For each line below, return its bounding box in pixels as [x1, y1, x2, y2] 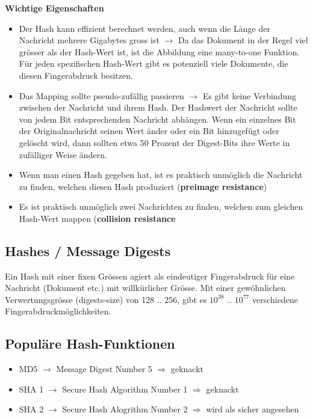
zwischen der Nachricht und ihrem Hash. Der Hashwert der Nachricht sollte [19, 101, 297, 114]
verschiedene [252, 293, 298, 305]
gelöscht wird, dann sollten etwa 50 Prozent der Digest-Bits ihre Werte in [19, 136, 290, 148]
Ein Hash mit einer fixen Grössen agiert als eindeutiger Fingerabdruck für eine [5, 269, 295, 282]
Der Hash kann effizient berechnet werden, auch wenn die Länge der [19, 22, 270, 34]
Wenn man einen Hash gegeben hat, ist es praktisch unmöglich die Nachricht [19, 168, 303, 181]
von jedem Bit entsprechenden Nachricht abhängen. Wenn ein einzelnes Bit [19, 112, 296, 125]
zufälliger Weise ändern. [19, 148, 107, 161]
